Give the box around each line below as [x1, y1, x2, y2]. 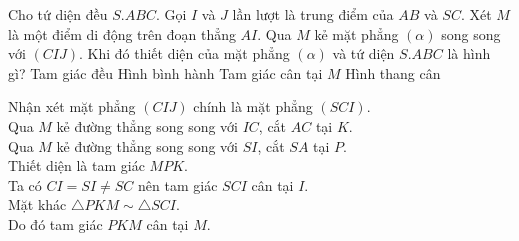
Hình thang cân [345, 62, 441, 83]
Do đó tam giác [8, 213, 103, 234]
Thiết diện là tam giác [8, 155, 145, 176]
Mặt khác [8, 194, 67, 215]
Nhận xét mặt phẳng [8, 96, 136, 117]
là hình [447, 43, 491, 64]
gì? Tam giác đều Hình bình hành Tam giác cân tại [8, 62, 323, 83]
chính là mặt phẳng [193, 96, 313, 117]
